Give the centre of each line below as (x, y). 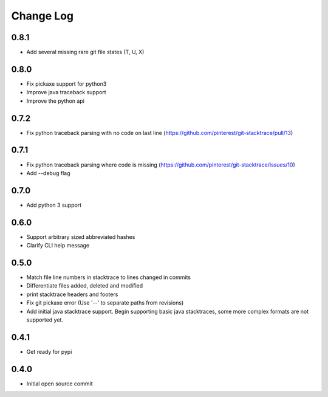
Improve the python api (56, 101)
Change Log (43, 16)
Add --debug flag (48, 173)
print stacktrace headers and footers (72, 294)
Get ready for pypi (49, 351)
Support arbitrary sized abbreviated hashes (81, 236)
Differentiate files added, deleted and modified (85, 286)
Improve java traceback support (66, 92)
